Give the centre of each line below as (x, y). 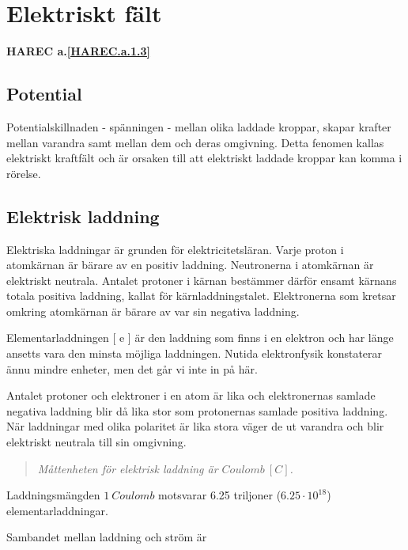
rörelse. (24, 173)
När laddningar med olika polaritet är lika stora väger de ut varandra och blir (195, 426)
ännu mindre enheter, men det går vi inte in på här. (132, 368)
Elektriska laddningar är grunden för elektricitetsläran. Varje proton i (175, 249)
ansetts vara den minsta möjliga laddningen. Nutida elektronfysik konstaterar (195, 353)
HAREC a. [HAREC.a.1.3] (79, 51)
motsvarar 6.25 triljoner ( (220, 495)
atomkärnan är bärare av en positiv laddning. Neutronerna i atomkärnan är (190, 265)
